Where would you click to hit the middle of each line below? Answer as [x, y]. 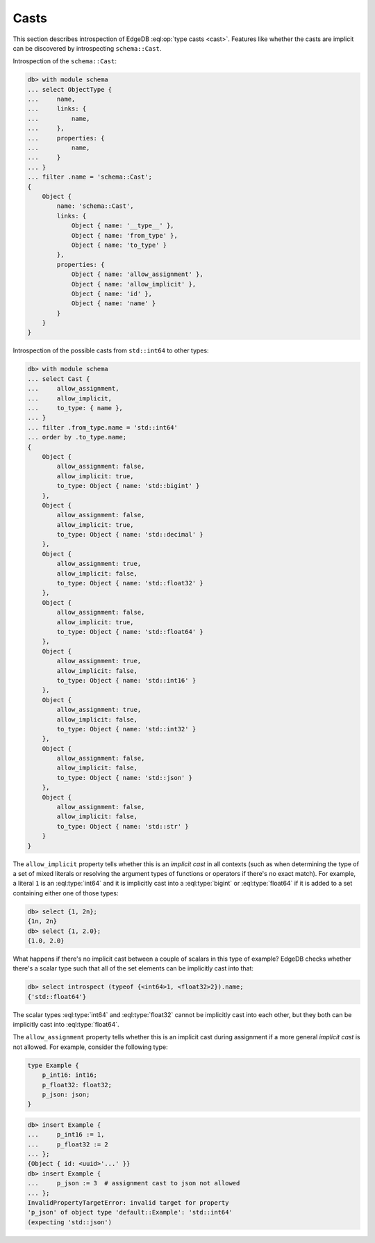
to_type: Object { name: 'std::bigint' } [128, 486]
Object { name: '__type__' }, [123, 226]
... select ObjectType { [70, 89]
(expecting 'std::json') [70, 1222]
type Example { [53, 1065]
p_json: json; [66, 1094]
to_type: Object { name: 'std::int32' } [126, 729]
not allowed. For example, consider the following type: [90, 1047]
